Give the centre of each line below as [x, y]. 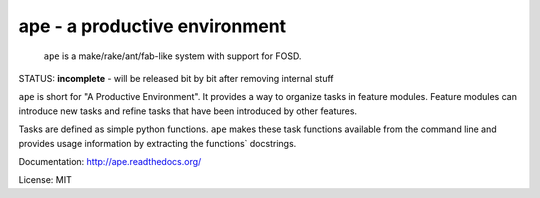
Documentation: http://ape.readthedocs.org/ [110, 161]
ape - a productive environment [152, 26]
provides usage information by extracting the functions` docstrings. [157, 143]
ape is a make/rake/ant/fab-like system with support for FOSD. [172, 56]
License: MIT [45, 180]
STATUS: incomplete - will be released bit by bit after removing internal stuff [176, 78]
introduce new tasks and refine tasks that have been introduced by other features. [188, 111]
